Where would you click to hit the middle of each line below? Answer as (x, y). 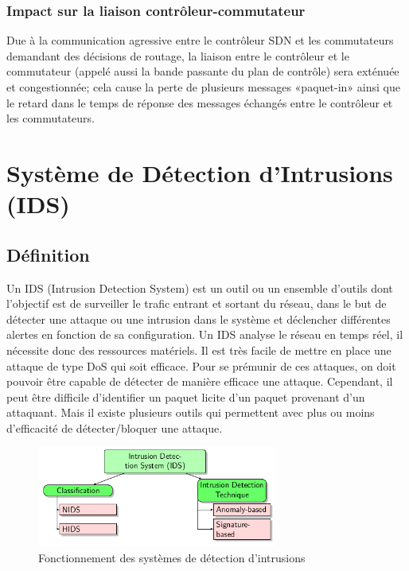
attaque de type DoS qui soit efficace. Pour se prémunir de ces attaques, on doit (201, 365)
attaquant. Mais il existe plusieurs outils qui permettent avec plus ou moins (191, 412)
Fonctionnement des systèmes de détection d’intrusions (172, 557)
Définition (48, 254)
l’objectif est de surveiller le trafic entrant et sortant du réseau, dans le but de (197, 303)
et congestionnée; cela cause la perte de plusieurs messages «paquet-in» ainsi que (203, 87)
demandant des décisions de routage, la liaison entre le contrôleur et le (178, 55)
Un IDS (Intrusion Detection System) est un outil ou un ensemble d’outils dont (200, 287)
